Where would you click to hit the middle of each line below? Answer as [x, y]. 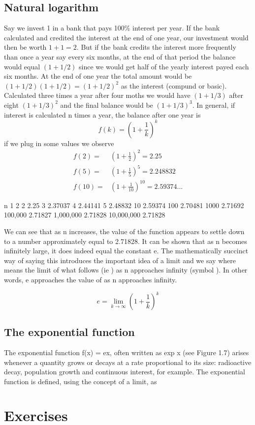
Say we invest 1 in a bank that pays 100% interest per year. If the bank [112, 28]
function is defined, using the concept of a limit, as [80, 381]
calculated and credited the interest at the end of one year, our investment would [126, 37]
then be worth [25, 47]
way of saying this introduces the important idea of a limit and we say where [120, 260]
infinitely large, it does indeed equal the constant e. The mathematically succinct [126, 251]
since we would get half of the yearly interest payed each [164, 66]
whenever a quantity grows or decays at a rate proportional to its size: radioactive [128, 362]
